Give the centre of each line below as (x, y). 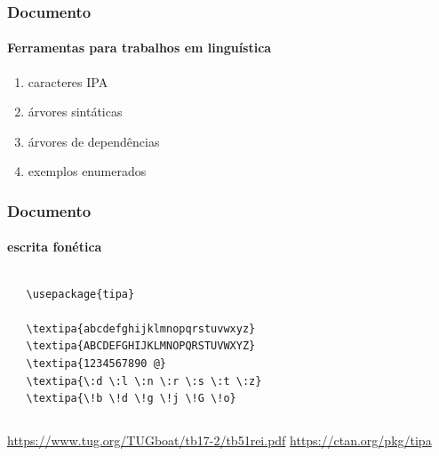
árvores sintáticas (75, 112)
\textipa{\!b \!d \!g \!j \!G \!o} (131, 399)
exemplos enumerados (87, 171)
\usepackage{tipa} (80, 294)
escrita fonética (55, 247)
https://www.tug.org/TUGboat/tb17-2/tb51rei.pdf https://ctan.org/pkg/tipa (219, 440)
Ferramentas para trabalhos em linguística (140, 48)
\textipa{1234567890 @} (96, 364)
